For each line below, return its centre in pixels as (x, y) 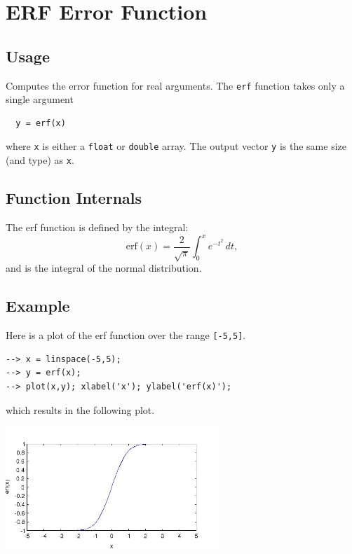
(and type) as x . (40, 160)
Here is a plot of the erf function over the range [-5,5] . (126, 335)
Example (38, 306)
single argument (40, 99)
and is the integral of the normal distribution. (104, 268)
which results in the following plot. (80, 409)
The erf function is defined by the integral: (97, 227)
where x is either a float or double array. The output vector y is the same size (176, 146)
